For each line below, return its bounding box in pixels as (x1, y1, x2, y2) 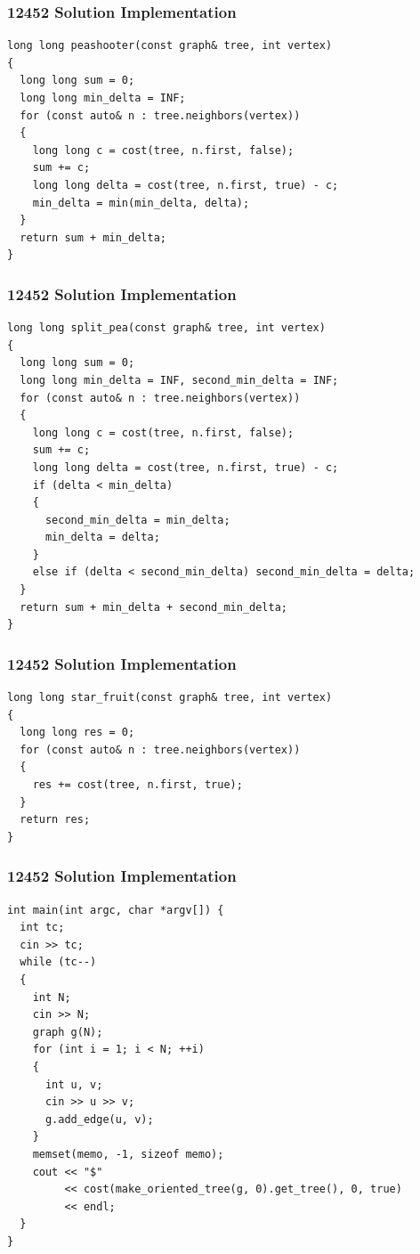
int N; (32, 990, 71, 1004)
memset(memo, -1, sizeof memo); (32, 1147, 224, 1160)
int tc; (20, 921, 65, 934)
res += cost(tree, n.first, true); (32, 778, 243, 792)
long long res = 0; (20, 726, 135, 739)
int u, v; (44, 1078, 103, 1091)
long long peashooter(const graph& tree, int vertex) (7, 39, 333, 53)
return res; (20, 813, 91, 826)
